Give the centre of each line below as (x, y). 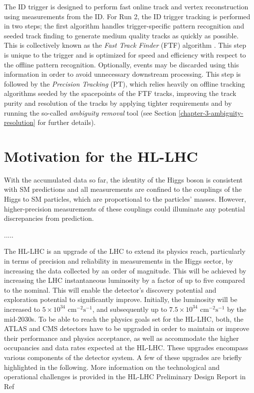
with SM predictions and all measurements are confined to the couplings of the (123, 189)
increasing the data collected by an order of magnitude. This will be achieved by (125, 270)
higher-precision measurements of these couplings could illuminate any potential (125, 208)
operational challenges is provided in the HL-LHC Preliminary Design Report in (125, 377)
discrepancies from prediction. (49, 218)
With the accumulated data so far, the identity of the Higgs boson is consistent (124, 179)
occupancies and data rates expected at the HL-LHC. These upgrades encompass (126, 348)
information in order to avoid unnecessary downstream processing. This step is (123, 74)
